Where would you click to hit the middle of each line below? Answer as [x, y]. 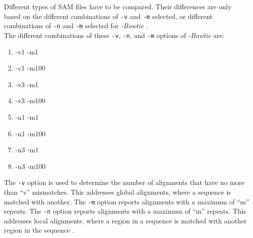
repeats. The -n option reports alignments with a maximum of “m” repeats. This [125, 211]
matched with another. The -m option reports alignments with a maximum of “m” [127, 201]
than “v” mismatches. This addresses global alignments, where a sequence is [117, 192]
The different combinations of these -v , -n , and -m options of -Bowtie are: [114, 35]
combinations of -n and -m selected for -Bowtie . [76, 26]
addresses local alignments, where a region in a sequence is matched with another [126, 220]
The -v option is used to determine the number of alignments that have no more [124, 182]
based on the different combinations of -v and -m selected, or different [108, 16]
